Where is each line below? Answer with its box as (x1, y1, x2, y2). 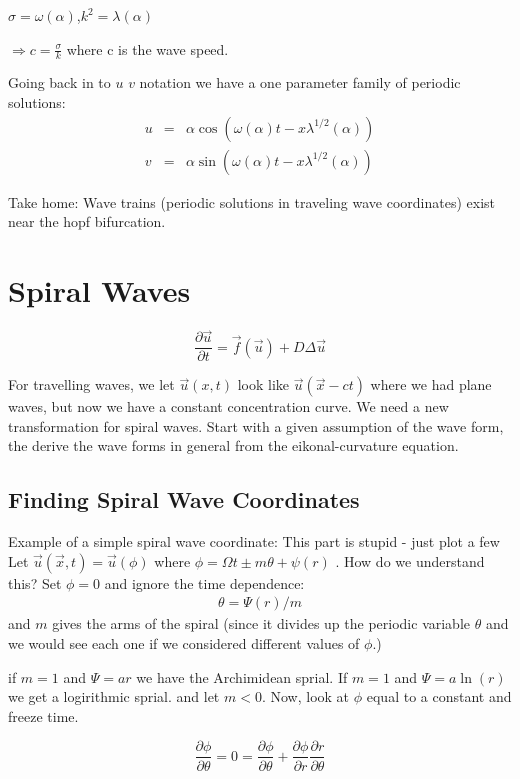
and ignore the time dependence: (104, 572, 305, 593)
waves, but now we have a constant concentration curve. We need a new (8, 396, 449, 417)
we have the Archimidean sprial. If (136, 666, 348, 687)
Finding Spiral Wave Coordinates (8, 484, 360, 515)
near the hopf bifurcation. (8, 211, 166, 232)
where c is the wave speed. (66, 38, 229, 59)
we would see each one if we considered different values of (8, 633, 360, 654)
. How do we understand (335, 550, 485, 571)
